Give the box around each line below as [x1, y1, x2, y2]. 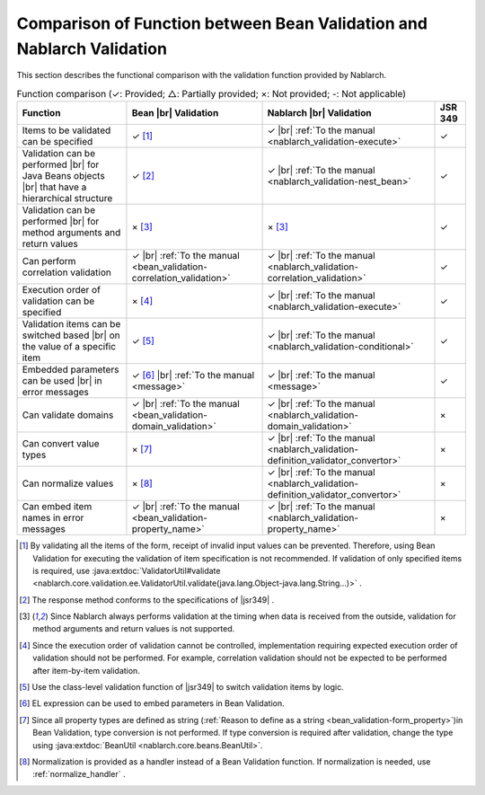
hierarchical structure [22, 192, 113, 205]
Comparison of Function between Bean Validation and [16, 13, 428, 33]
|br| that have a [22, 181, 87, 193]
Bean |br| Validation [131, 107, 219, 119]
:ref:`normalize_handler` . [32, 769, 126, 780]
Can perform [22, 255, 76, 268]
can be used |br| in [22, 375, 102, 387]
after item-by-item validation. [32, 665, 141, 676]
